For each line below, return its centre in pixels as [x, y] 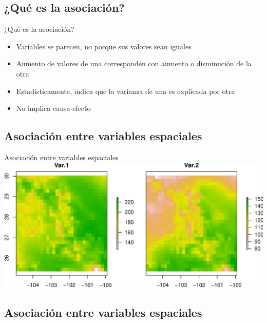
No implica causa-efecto [53, 108]
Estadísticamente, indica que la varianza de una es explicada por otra [126, 91]
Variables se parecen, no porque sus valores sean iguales [104, 46]
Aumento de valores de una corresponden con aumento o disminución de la [134, 63]
